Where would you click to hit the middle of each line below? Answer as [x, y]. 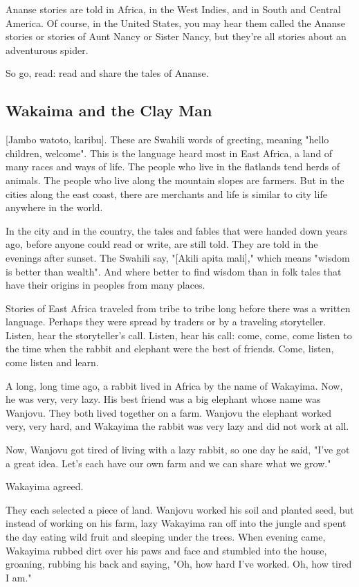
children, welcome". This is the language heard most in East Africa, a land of [169, 153]
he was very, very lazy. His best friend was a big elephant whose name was [163, 399]
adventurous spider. [47, 49]
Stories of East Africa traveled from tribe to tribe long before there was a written [178, 308]
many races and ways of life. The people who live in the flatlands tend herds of [173, 166]
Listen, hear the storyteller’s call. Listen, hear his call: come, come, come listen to [179, 335]
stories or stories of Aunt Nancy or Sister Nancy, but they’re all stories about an [176, 36]
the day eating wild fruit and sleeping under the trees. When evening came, [166, 537]
